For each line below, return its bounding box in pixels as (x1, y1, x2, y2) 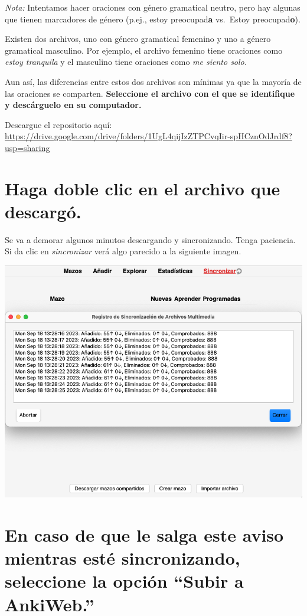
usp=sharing (5, 141, 50, 153)
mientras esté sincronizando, (5, 546, 240, 570)
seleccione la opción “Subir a (5, 569, 244, 593)
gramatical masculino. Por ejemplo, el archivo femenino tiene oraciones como (5, 44, 283, 56)
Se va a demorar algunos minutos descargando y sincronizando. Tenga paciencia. (5, 233, 296, 245)
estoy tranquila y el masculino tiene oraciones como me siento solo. (5, 55, 247, 68)
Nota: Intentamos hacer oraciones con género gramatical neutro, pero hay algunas (5, 1, 301, 13)
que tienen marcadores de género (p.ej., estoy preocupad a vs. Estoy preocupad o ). (5, 12, 301, 25)
